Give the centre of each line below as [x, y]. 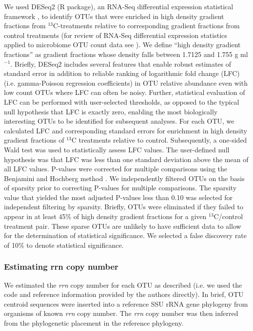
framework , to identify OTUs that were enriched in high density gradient [114, 16]
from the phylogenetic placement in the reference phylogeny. [94, 323]
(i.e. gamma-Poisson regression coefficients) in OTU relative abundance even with [126, 83]
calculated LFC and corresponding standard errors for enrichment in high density [126, 130]
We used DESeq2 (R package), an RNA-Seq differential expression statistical [119, 6]
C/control [228, 216]
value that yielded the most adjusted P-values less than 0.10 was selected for [118, 197]
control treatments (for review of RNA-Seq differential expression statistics [116, 35]
